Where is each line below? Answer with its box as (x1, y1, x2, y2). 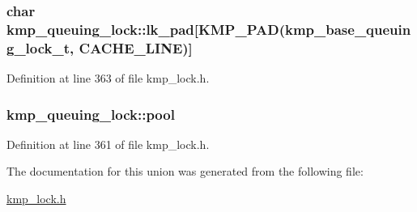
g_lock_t (6, 37, 70, 57)
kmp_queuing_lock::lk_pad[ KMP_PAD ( (6, 19, 285, 39)
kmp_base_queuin (284, 19, 411, 39)
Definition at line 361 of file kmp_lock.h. (6, 135, 210, 152)
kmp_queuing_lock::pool (6, 104, 175, 124)
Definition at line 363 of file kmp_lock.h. (6, 70, 210, 87)
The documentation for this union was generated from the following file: (6, 163, 364, 180)
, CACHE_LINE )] (70, 37, 193, 57)
